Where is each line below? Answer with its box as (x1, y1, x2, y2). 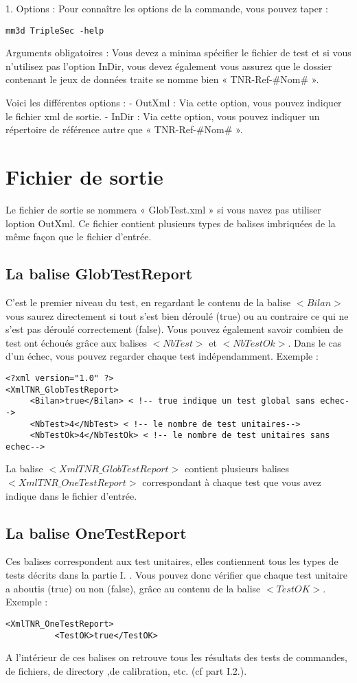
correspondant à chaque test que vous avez (142, 475, 322, 489)
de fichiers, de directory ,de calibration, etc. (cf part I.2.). (5, 663, 247, 678)
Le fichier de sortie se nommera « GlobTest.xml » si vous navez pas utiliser (5, 202, 321, 216)
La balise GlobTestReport (5, 263, 193, 284)
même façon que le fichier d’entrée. (5, 229, 152, 244)
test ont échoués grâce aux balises (5, 335, 148, 349)
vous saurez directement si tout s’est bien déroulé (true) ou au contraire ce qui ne (5, 308, 349, 323)
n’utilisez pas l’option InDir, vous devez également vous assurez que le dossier (5, 58, 332, 73)
